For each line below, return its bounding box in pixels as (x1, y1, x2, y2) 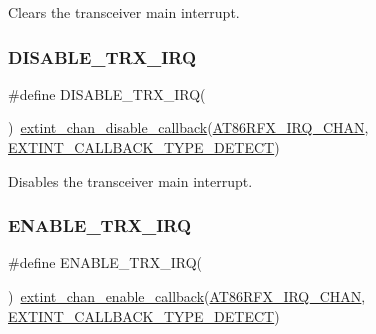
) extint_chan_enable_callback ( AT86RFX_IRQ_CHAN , (8, 286, 366, 306)
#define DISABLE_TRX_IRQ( (8, 83, 206, 104)
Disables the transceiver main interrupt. (8, 170, 253, 191)
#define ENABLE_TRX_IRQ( (8, 252, 203, 273)
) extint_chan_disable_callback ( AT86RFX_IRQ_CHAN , (8, 117, 369, 138)
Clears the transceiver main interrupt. (8, 2, 240, 22)
